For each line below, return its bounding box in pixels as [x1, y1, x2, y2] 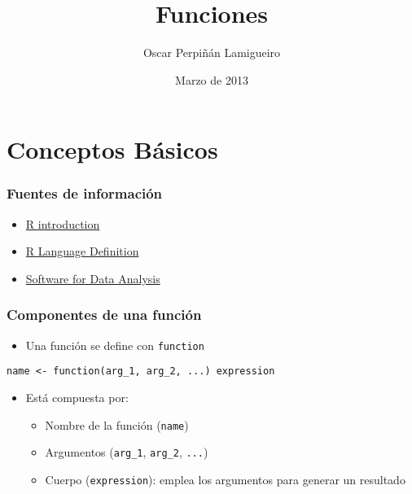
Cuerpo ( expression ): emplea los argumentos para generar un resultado [45, 470, 405, 487]
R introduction [25, 215, 100, 232]
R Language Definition [25, 243, 139, 260]
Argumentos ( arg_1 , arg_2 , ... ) [45, 444, 208, 461]
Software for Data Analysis [25, 269, 160, 286]
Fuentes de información [7, 183, 163, 203]
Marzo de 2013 [175, 71, 248, 88]
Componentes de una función [7, 304, 202, 325]
